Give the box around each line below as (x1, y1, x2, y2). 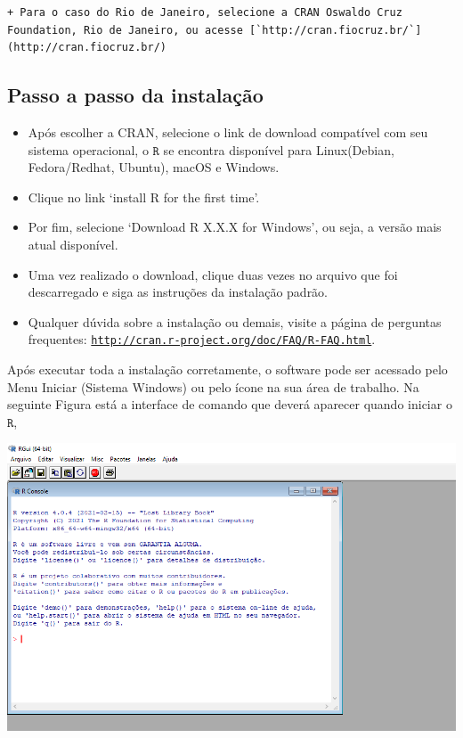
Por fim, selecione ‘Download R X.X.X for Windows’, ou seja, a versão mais (28, 217, 442, 236)
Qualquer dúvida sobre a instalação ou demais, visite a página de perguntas (28, 312, 442, 331)
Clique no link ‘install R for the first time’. (28, 187, 260, 206)
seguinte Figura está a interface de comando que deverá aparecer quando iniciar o (7, 395, 452, 414)
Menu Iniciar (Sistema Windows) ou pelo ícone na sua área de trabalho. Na (7, 377, 419, 396)
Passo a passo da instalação (7, 81, 264, 109)
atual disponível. (28, 234, 118, 253)
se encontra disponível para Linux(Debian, (163, 140, 394, 159)
